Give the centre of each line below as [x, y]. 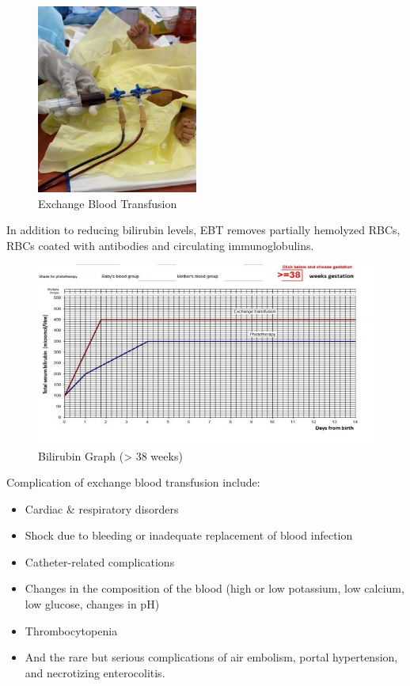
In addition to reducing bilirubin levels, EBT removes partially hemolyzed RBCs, [203, 230]
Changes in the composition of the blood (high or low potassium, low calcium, [214, 588]
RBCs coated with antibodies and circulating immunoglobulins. [160, 245]
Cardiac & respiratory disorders [102, 508]
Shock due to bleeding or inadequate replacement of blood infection [189, 535]
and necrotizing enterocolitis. [95, 672]
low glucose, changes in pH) [92, 604]
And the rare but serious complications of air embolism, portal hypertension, [211, 657]
